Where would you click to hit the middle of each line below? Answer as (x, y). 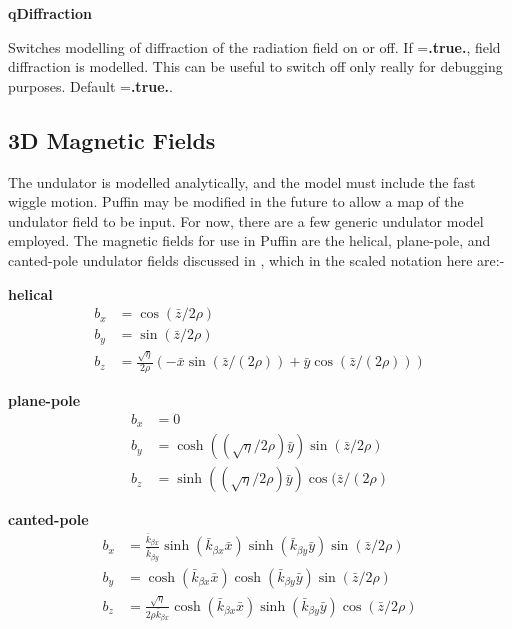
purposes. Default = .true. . (90, 85)
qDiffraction (50, 13)
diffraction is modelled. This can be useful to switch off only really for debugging (255, 66)
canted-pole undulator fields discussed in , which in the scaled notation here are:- (256, 259)
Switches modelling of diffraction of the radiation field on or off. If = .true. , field (254, 46)
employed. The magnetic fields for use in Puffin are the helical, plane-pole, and (249, 240)
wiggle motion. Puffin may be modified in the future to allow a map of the (236, 201)
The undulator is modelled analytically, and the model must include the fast (242, 181)
